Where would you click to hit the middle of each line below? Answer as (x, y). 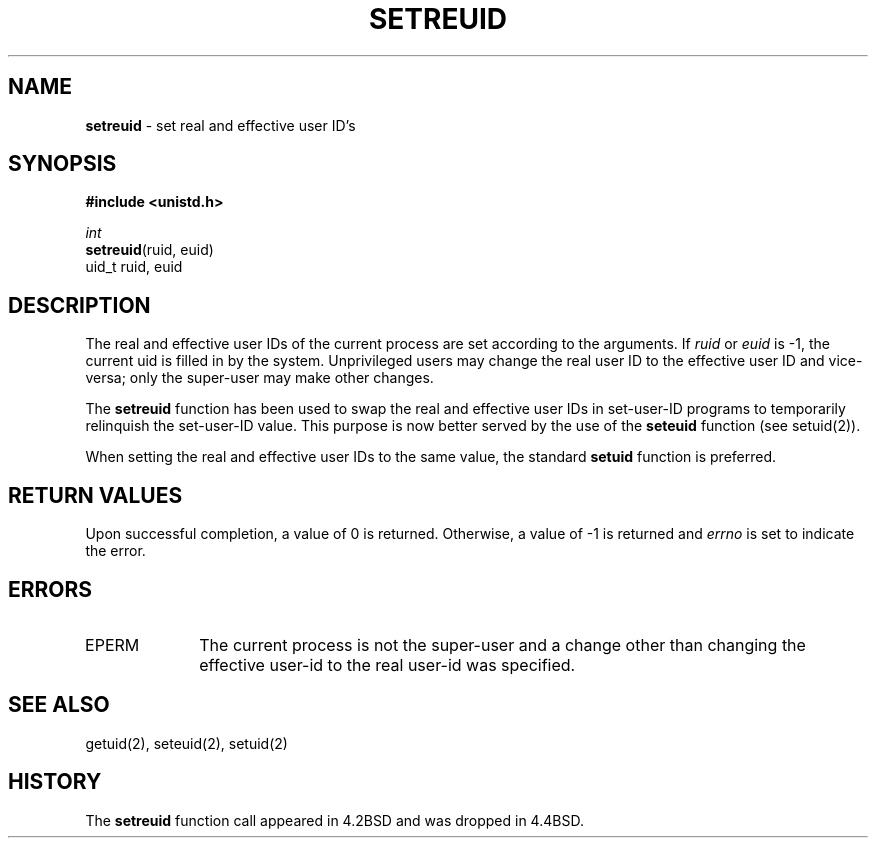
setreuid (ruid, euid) (149, 250)
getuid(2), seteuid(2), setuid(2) (186, 743)
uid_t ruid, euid (134, 267)
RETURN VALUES (95, 495)
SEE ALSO (59, 705)
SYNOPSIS (62, 164)
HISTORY (55, 782)
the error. (115, 551)
